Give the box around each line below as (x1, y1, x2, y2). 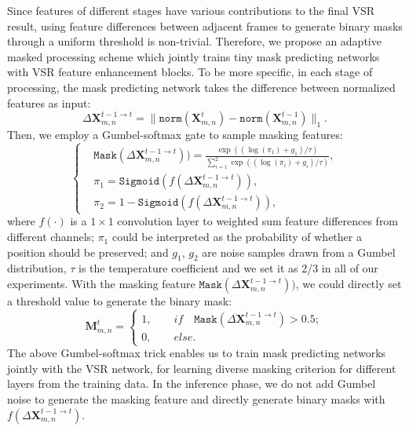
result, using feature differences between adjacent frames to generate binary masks (7, 17, 403, 34)
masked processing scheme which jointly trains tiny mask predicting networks (7, 48, 380, 64)
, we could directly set (295, 276, 402, 292)
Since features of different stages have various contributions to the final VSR (7, 2, 375, 18)
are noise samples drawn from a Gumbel (202, 243, 396, 260)
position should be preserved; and (7, 243, 169, 260)
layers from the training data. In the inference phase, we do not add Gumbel (7, 375, 376, 392)
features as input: (7, 94, 91, 111)
